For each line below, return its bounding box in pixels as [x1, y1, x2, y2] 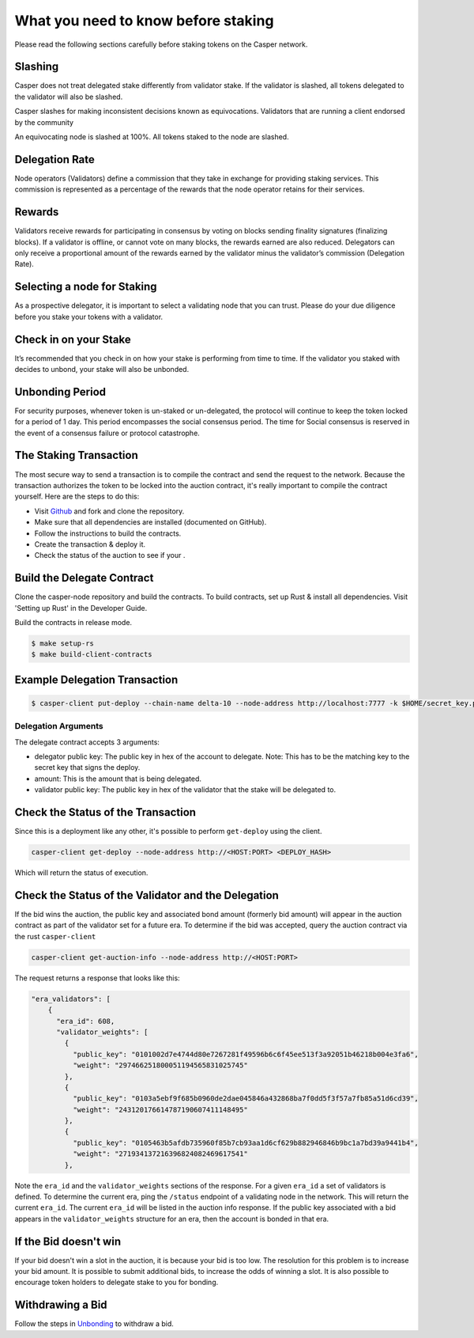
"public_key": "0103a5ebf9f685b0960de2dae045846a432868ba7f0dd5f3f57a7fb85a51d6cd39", [72, 1094, 419, 1103]
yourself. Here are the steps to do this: [14, 491, 140, 502]
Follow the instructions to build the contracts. [34, 529, 182, 538]
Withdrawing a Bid [14, 1298, 107, 1312]
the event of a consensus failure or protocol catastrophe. [14, 428, 201, 438]
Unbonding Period [14, 385, 107, 399]
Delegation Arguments [14, 721, 103, 732]
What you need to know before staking [14, 12, 274, 29]
